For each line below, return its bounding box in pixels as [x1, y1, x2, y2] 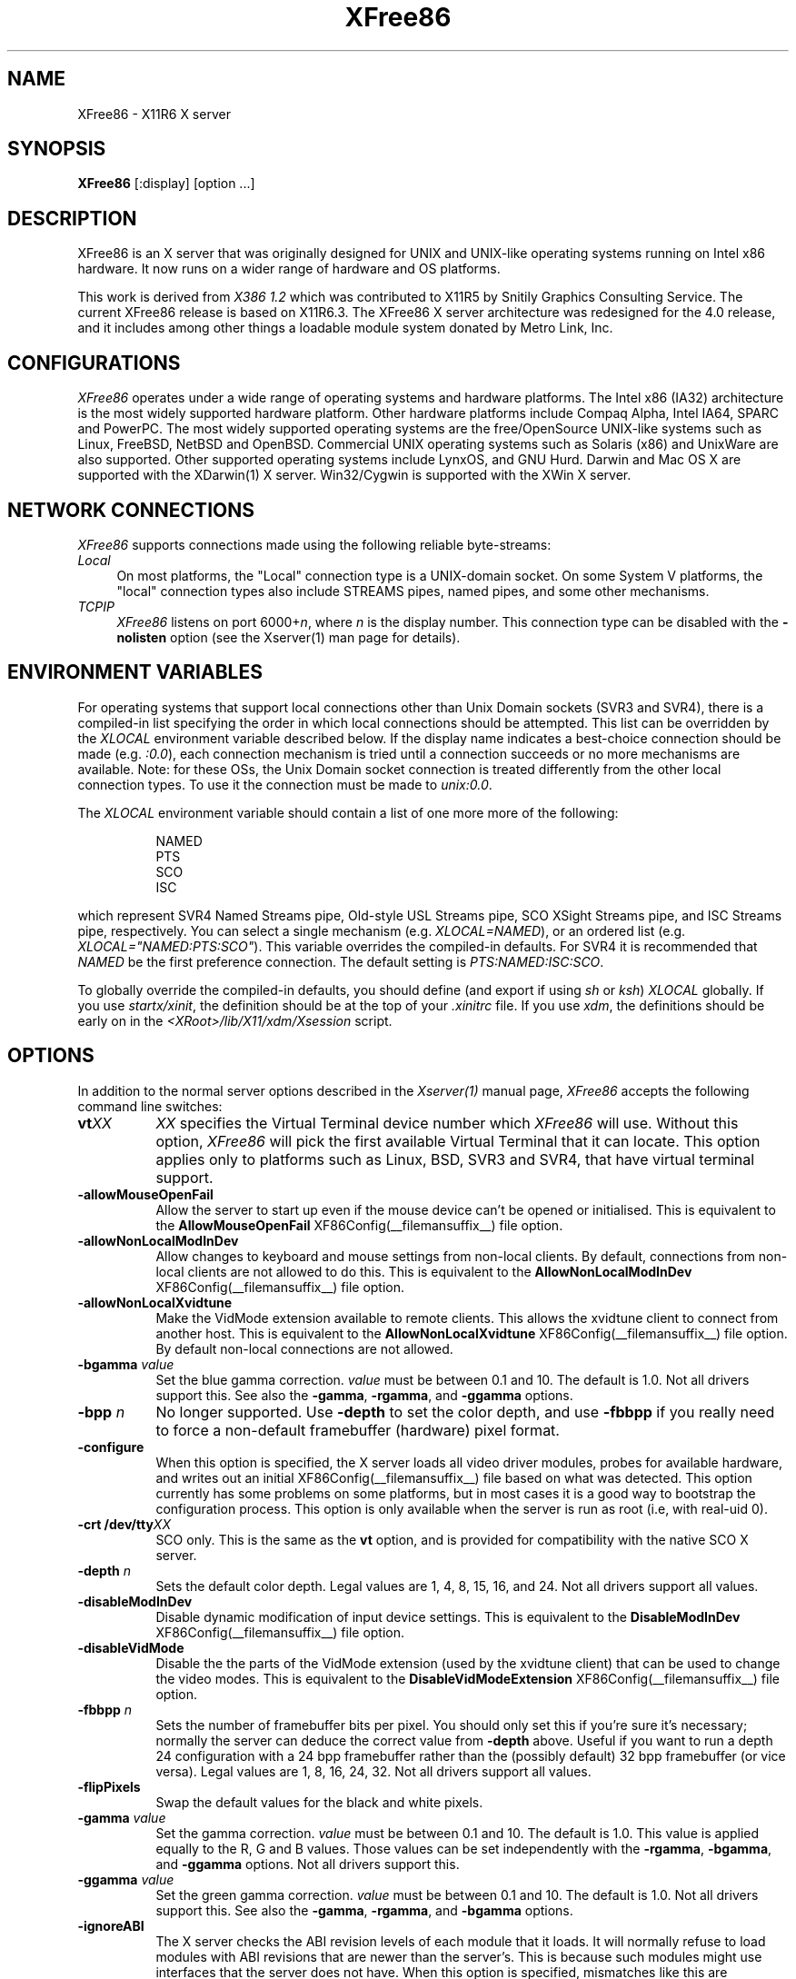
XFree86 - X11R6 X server [77, 105, 231, 122]
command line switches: [77, 1098, 223, 1114]
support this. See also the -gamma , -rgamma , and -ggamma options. [155, 1387, 573, 1403]
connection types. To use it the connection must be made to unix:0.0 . [77, 776, 493, 792]
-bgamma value [77, 1356, 174, 1372]
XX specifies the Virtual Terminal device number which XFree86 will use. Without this [155, 1113, 739, 1132]
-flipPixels [77, 1778, 141, 1795]
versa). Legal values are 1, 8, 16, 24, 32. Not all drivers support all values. [155, 1763, 592, 1779]
